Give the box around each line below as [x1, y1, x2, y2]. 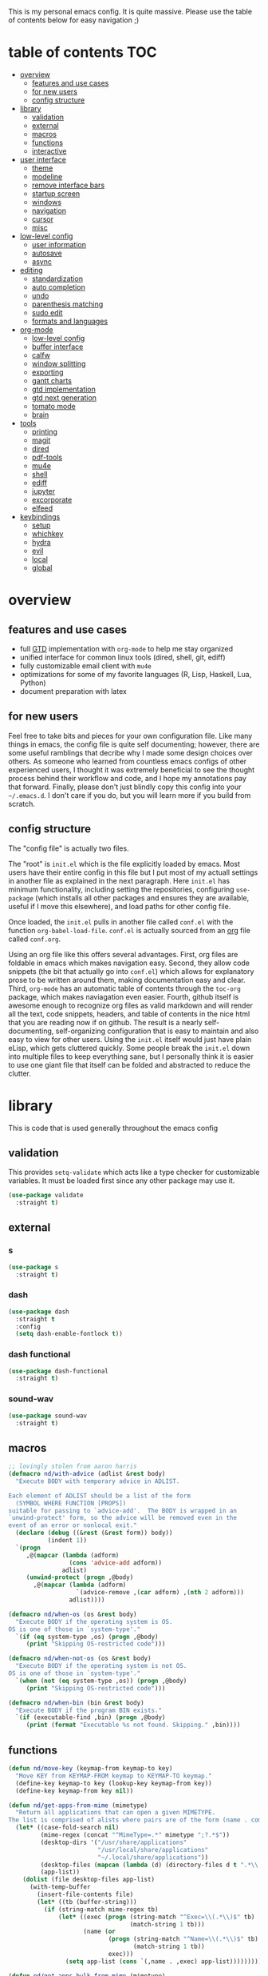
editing [19, 265, 43, 275]
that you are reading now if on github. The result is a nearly [8, 1017, 203, 1027]
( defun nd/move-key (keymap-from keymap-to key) [8, 1765, 173, 1773]
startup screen [31, 188, 81, 198]
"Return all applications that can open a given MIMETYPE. [15, 1809, 216, 1817]
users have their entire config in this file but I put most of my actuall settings [8, 868, 258, 877]
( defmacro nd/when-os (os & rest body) [8, 1610, 137, 1618]
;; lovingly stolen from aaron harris [8, 1462, 137, 1471]
